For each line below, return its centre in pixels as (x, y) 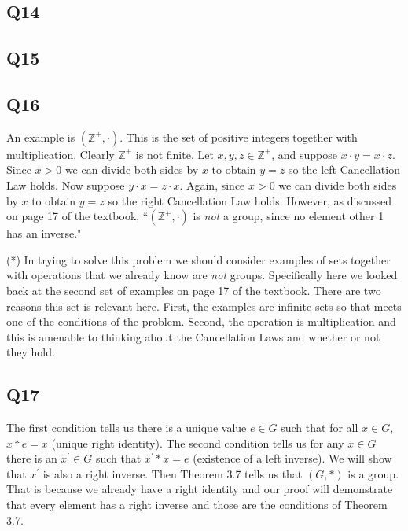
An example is (41, 136)
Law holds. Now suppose (66, 184)
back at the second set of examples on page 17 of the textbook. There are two (194, 290)
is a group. (373, 473)
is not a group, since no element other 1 (289, 216)
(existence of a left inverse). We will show (292, 458)
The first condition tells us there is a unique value (127, 428)
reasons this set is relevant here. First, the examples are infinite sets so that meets (204, 306)
